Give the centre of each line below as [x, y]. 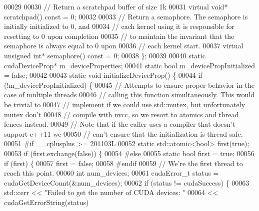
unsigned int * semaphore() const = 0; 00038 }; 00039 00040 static [105, 55]
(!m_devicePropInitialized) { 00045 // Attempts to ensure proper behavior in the [129, 85]
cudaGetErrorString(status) [46, 202]
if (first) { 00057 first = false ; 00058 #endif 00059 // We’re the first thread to [123, 163]
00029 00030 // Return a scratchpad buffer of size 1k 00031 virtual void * [116, 6]
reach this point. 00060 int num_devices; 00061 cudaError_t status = [111, 173]
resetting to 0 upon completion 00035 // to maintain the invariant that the [119, 36]
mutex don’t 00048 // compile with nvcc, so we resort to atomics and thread [121, 114]
